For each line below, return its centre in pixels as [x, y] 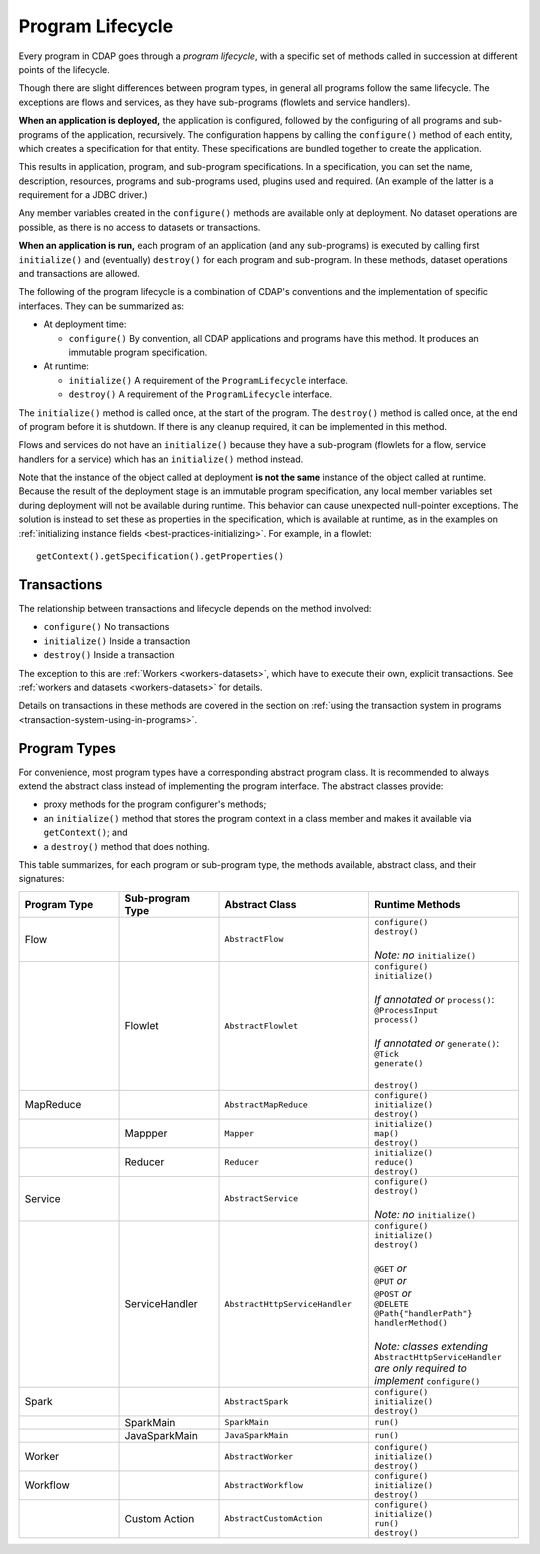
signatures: [41, 879]
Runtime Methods [417, 904]
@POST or [393, 1293]
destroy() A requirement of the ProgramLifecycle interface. [200, 394]
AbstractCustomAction [273, 1518]
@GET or [390, 1268]
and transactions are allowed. [79, 274]
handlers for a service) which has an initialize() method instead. [161, 459]
